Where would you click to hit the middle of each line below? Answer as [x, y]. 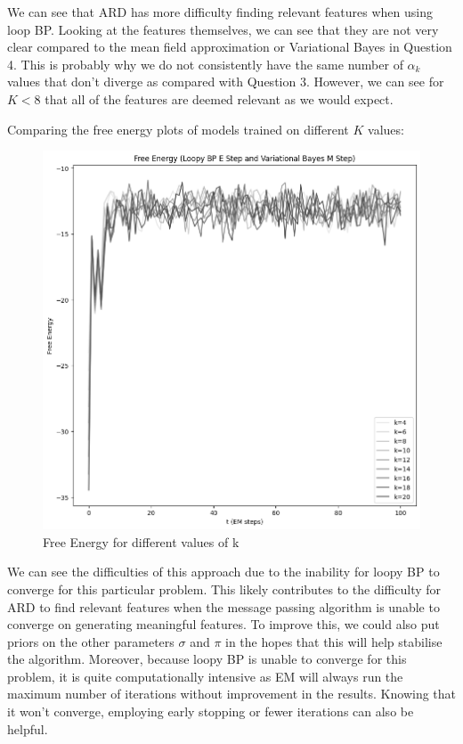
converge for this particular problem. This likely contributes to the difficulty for [224, 589]
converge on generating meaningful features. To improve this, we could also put [223, 624]
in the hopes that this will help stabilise [334, 641]
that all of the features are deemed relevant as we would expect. [219, 98]
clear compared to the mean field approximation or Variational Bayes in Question [230, 47]
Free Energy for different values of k [141, 541]
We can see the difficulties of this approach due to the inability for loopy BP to [223, 572]
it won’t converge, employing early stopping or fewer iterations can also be [211, 711]
